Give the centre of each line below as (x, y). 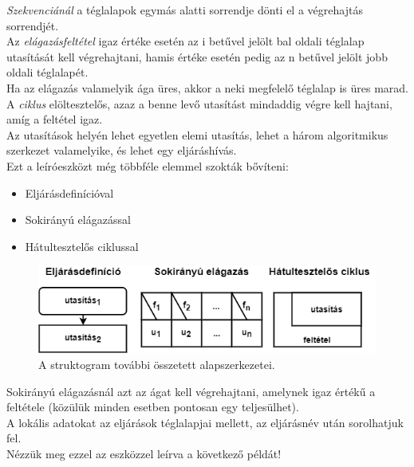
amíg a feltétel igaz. (55, 119)
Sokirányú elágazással (78, 220)
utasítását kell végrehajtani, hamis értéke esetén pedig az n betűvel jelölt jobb (197, 56)
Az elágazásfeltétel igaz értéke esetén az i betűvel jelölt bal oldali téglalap (185, 41)
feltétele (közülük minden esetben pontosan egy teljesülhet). (153, 407)
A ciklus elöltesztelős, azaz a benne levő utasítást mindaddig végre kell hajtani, (199, 103)
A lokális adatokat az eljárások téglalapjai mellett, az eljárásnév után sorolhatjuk (205, 422)
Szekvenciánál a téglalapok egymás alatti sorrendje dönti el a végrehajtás (185, 10)
